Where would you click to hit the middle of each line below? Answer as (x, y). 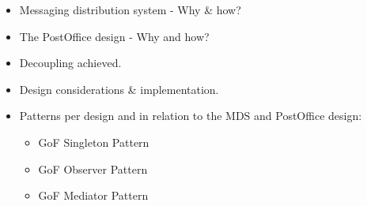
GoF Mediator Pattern (93, 195)
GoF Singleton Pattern (94, 142)
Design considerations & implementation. (119, 89)
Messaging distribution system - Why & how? (130, 9)
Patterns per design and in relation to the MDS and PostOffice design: (191, 116)
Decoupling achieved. (70, 63)
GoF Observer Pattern (93, 169)
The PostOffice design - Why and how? (114, 36)
